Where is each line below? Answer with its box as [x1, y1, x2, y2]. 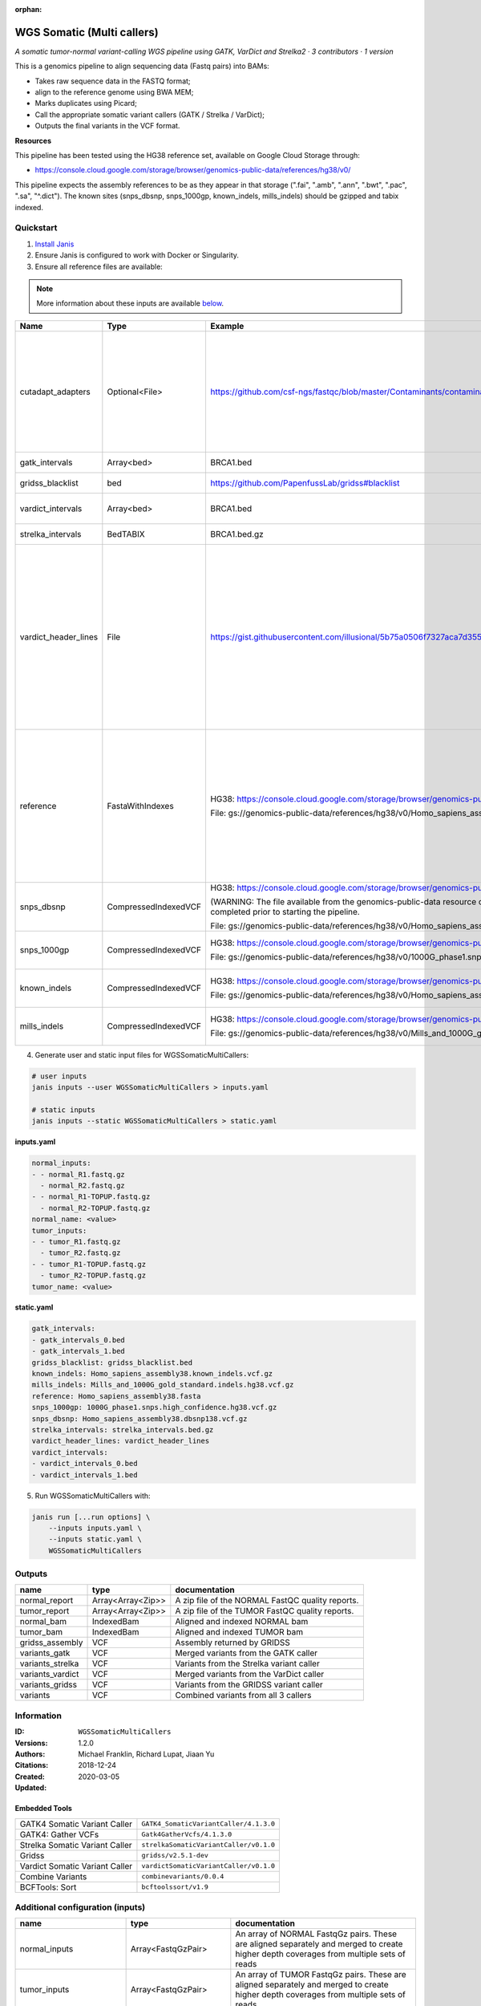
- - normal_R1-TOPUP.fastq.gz [31, 1192, 151, 1201]
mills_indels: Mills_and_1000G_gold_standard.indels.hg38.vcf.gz [31, 1380, 294, 1390]
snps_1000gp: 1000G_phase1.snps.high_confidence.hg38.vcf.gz [31, 1403, 277, 1412]
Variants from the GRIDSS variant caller [175, 1679, 324, 1691]
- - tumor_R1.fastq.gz [31, 1236, 121, 1246]
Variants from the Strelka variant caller [175, 1658, 320, 1669]
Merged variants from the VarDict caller [175, 1669, 325, 1680]
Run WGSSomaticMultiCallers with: [34, 1491, 152, 1500]
